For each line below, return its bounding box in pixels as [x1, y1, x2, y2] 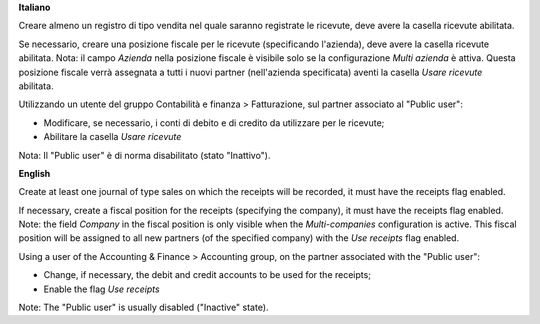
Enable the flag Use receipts [43, 283, 160, 295]
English [18, 167, 51, 179]
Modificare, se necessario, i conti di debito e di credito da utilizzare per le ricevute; [43, 116, 385, 129]
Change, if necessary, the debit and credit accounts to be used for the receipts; [43, 269, 372, 281]
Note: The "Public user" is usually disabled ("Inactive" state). [18, 301, 269, 314]
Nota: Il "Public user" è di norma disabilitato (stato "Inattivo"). [18, 149, 271, 161]
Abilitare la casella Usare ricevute [43, 131, 182, 143]
